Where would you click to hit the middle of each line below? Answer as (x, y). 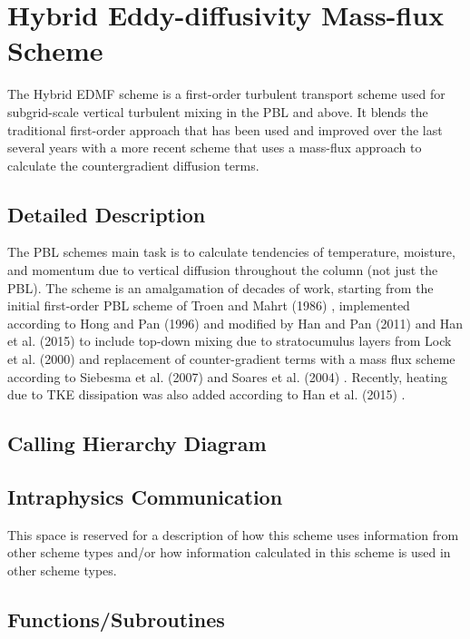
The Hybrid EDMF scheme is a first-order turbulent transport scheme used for (226, 94)
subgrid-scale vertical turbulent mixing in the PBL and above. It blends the (218, 111)
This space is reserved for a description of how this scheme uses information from (233, 534)
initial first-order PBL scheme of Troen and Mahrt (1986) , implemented (209, 305)
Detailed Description (107, 214)
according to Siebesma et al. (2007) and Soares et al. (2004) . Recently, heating (227, 376)
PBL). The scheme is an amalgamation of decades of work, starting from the (220, 287)
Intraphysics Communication (145, 496)
